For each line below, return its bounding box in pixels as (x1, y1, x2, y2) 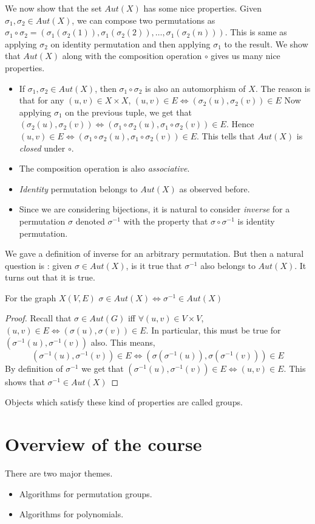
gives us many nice (211, 49, 280, 62)
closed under (19, 141, 66, 154)
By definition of (5, 362, 63, 374)
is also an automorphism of (145, 82, 246, 94)
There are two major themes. (5, 466, 113, 479)
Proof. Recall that (5, 312, 72, 324)
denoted (75, 214, 105, 227)
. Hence (226, 117, 254, 130)
